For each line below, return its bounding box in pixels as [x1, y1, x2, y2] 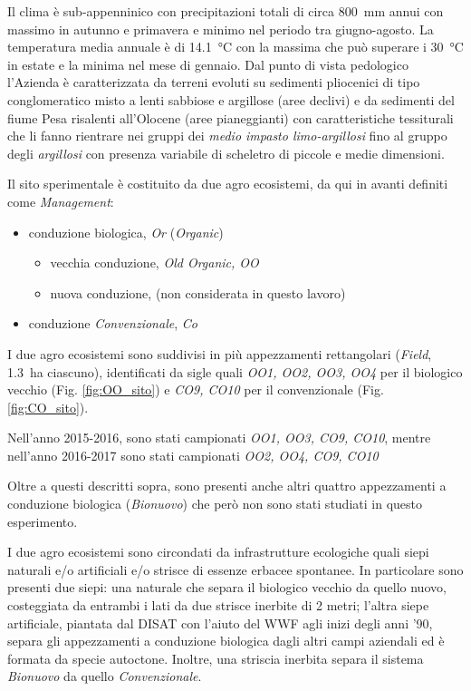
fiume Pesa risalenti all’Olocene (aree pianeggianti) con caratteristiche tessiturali [7, 108, 454, 127]
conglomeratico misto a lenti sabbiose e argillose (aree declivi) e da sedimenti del [7, 90, 455, 109]
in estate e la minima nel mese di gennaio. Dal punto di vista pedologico [7, 54, 409, 73]
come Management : [7, 191, 114, 210]
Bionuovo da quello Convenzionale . [7, 667, 202, 686]
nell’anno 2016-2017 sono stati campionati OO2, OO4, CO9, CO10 [7, 445, 379, 464]
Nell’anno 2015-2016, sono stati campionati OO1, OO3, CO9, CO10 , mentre [7, 428, 431, 447]
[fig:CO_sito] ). [7, 397, 89, 416]
